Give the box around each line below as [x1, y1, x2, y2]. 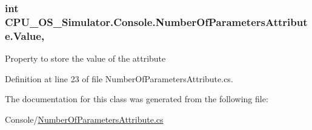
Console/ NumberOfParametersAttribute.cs [5, 112, 164, 125]
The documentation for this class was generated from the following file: [5, 93, 268, 105]
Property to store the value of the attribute [5, 52, 166, 65]
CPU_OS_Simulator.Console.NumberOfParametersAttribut [5, 14, 308, 29]
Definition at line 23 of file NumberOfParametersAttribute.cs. [5, 72, 233, 85]
